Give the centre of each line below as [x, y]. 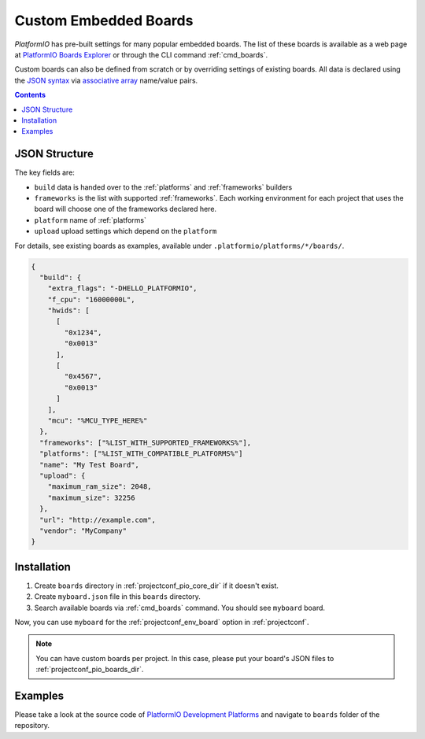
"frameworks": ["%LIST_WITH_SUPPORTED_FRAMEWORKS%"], [146, 442]
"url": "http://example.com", [98, 520]
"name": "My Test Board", [89, 465]
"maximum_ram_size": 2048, [100, 487]
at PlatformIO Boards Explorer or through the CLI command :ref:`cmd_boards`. [141, 54]
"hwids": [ [68, 310]
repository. [32, 726]
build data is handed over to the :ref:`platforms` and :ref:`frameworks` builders [163, 187]
